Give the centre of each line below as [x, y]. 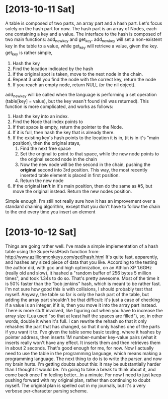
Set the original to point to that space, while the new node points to [90, 154]
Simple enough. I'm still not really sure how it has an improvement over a [80, 201]
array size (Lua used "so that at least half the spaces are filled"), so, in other [84, 316]
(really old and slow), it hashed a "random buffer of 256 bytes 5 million [78, 273]
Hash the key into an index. [40, 117]
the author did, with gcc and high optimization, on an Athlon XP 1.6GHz [79, 268]
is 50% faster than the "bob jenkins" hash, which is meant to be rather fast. [83, 284]
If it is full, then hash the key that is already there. [63, 133]
